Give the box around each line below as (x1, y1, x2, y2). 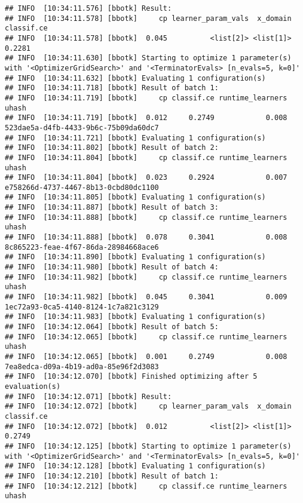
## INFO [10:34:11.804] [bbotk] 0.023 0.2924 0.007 (5, 173, 287, 182)
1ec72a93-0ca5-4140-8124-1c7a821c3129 (5, 302, 159, 311)
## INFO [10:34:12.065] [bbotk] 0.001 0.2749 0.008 (5, 352, 287, 361)
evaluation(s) (5, 382, 61, 391)
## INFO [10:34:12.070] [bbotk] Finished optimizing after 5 (5, 372, 258, 381)
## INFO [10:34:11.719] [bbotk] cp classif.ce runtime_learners (5, 93, 287, 102)
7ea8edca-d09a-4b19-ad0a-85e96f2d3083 (5, 362, 159, 371)
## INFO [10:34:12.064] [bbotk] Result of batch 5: (5, 323, 219, 331)
